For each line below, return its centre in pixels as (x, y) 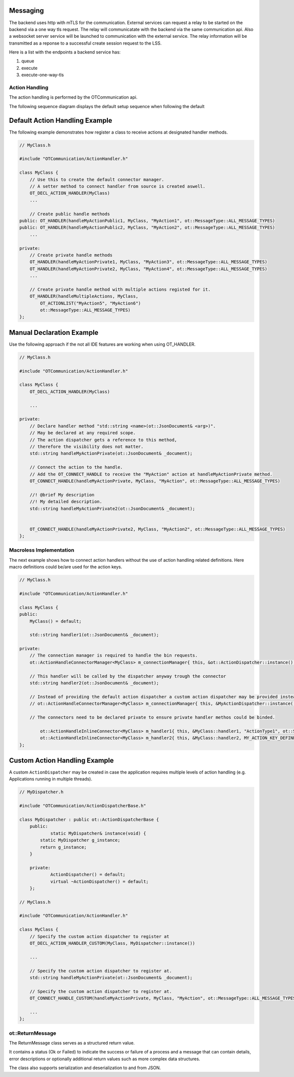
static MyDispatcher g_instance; (80, 840)
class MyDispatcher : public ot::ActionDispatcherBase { (89, 819)
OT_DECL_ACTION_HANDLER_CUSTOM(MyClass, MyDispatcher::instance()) (112, 943)
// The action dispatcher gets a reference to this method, (103, 440)
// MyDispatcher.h (41, 792)
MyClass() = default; (56, 621)
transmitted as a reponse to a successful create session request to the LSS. (85, 43)
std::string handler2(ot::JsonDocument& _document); (94, 683)
